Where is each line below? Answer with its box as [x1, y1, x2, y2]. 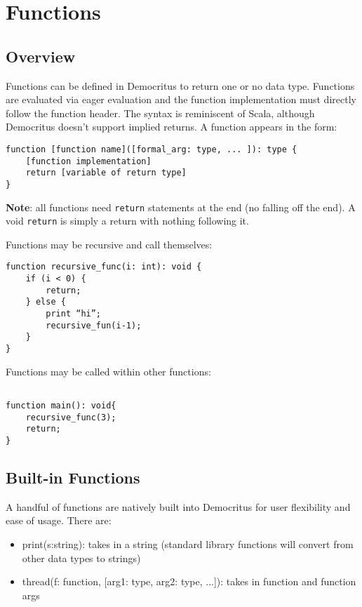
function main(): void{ [6, 400, 116, 411]
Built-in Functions [6, 467, 140, 488]
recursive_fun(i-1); [46, 320, 142, 331]
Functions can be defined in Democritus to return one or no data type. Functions [6, 78, 355, 93]
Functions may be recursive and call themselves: [6, 236, 213, 251]
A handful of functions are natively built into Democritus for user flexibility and [6, 499, 351, 514]
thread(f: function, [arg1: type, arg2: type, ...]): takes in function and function [22, 574, 356, 589]
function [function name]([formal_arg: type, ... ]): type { [6, 144, 297, 154]
